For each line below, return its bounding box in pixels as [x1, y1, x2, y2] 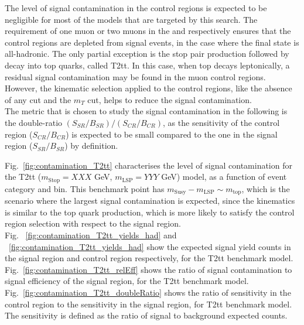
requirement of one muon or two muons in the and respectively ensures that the [5, 25, 291, 37]
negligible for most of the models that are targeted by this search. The [5, 13, 258, 25]
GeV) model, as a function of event [161, 170, 287, 183]
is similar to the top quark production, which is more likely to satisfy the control [5, 206, 295, 218]
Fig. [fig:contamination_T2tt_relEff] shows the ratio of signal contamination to [5, 263, 292, 275]
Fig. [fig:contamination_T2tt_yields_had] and [5, 229, 177, 241]
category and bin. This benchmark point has [5, 182, 165, 194]
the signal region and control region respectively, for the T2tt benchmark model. [5, 252, 293, 264]
